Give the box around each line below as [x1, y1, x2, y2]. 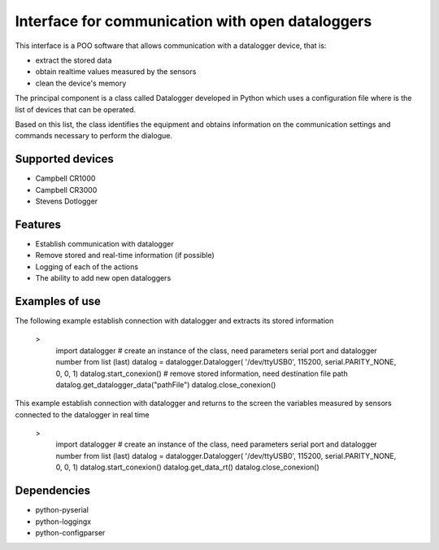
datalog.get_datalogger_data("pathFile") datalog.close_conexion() [55, 379, 276, 390]
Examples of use [15, 294, 101, 308]
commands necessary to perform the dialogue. [15, 131, 172, 141]
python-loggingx [35, 517, 92, 526]
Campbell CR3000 [35, 185, 98, 194]
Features [15, 217, 61, 231]
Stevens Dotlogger [35, 196, 98, 206]
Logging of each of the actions [35, 261, 138, 272]
